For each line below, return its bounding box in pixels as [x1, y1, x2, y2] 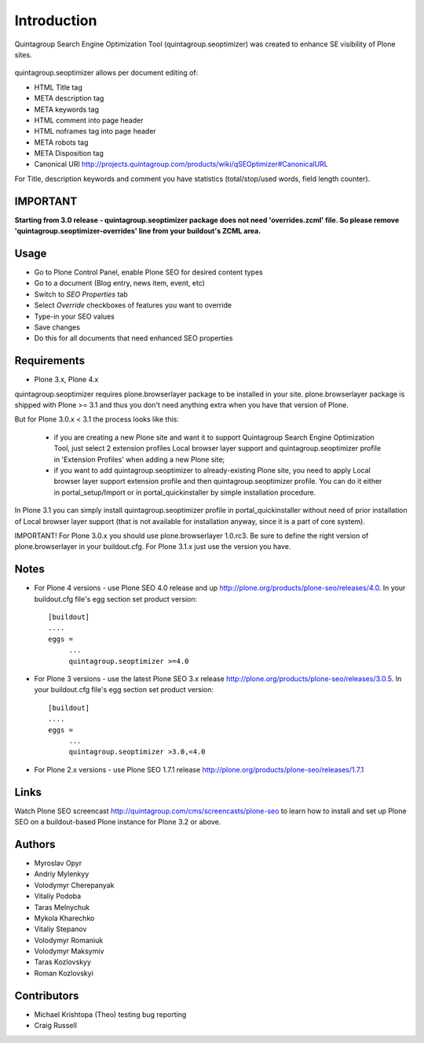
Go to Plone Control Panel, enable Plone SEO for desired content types [34, 267, 263, 277]
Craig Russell [34, 1021, 78, 1030]
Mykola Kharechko [34, 913, 95, 923]
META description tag [34, 94, 104, 103]
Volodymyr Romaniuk [34, 935, 104, 945]
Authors [14, 838, 56, 851]
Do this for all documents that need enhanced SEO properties [34, 334, 233, 343]
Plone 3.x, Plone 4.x [34, 374, 99, 385]
